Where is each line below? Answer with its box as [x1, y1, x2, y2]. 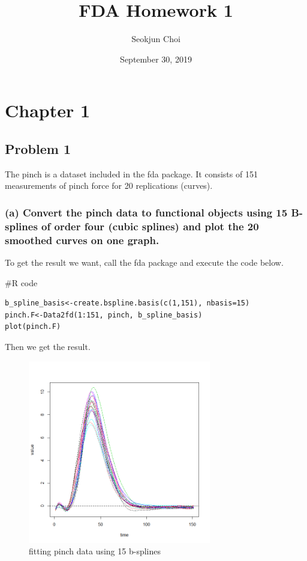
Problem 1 [5, 139, 71, 158]
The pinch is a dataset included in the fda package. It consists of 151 [5, 167, 258, 180]
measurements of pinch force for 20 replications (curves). [5, 179, 213, 192]
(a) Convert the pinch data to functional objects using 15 [5, 204, 288, 219]
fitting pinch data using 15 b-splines [29, 545, 161, 557]
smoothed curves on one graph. [5, 232, 159, 247]
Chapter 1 [5, 98, 91, 123]
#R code [5, 276, 38, 289]
